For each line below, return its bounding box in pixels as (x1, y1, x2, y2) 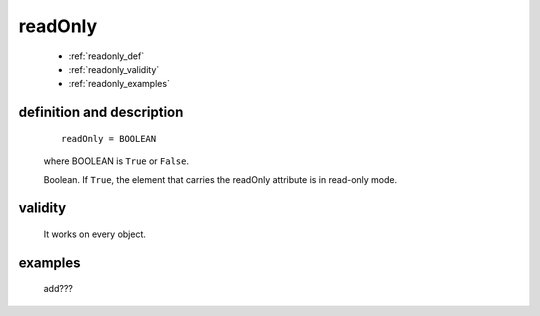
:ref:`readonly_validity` (68, 63, 160, 75)
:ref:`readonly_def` (68, 50, 145, 62)
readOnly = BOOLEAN (61, 133, 157, 144)
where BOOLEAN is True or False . (43, 155, 190, 167)
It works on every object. (43, 228, 147, 240)
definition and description (18, 104, 184, 121)
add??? (43, 283, 74, 295)
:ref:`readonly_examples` (68, 78, 170, 90)
